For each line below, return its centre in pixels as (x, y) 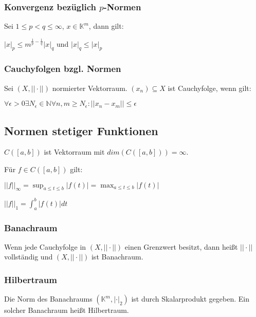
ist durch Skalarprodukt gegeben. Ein (190, 299)
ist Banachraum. (117, 257)
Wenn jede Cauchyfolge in (45, 246)
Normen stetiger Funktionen (81, 130)
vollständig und (29, 257)
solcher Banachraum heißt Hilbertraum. (67, 310)
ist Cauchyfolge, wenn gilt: (209, 88)
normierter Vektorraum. (90, 88)
